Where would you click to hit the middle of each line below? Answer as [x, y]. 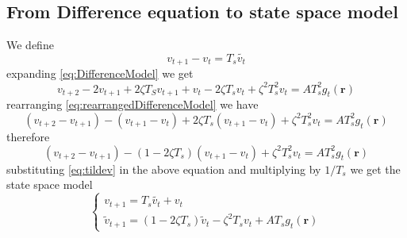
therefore [28, 136]
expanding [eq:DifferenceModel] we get [100, 73]
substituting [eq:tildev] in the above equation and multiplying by [164, 169]
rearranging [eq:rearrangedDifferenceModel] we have [132, 104]
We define [30, 45]
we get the [375, 169]
